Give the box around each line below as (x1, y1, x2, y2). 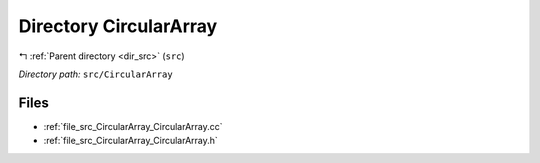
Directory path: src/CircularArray (18, 68, 174, 80)
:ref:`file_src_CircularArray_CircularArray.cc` (43, 120, 224, 132)
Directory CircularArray (18, 15, 218, 37)
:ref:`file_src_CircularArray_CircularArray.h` (43, 135, 219, 147)
